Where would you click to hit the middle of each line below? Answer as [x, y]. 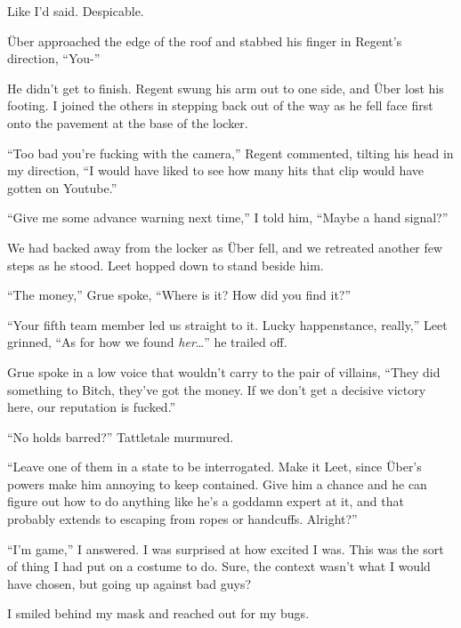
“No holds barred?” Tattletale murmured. [121, 436]
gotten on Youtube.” [62, 187]
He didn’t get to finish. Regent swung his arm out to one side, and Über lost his [226, 88]
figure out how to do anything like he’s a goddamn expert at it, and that [206, 501]
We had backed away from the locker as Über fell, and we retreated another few [225, 247]
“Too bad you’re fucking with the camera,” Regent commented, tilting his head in [230, 153]
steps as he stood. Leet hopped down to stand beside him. [166, 265]
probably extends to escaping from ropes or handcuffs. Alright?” [182, 519]
